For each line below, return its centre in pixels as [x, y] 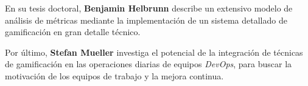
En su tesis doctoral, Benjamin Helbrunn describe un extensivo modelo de [149, 8]
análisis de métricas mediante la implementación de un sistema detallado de [146, 20]
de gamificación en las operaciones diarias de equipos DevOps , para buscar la [149, 64]
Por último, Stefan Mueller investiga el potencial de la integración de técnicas [154, 52]
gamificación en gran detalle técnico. [73, 32]
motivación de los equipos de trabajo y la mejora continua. [114, 75]
